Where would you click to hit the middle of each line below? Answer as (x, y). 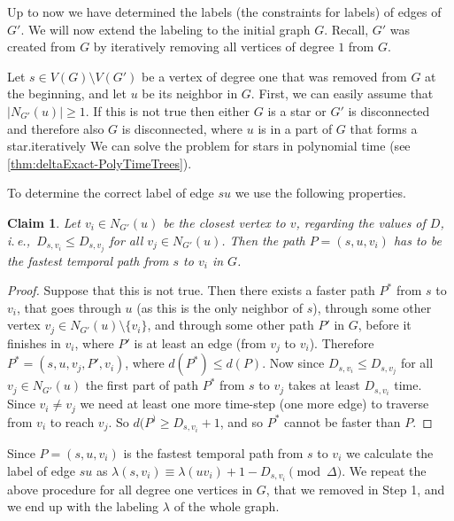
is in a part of (295, 128)
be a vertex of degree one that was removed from (274, 76)
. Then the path (263, 240)
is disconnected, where (182, 128)
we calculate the (389, 452)
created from (42, 47)
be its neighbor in (190, 93)
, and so (241, 421)
